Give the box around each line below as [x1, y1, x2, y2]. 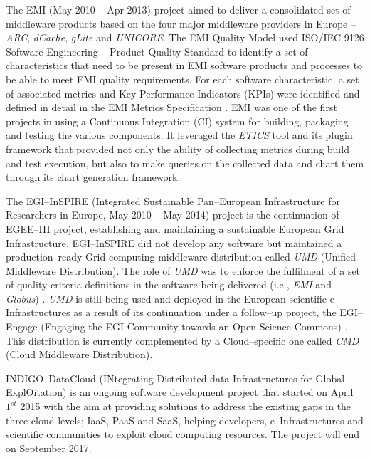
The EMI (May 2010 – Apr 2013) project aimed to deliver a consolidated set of [6, 2, 351, 16]
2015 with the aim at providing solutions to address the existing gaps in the [20, 399, 351, 414]
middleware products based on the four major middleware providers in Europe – [6, 16, 356, 31]
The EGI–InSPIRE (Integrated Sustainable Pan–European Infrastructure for [6, 193, 340, 208]
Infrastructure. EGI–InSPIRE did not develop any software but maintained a [6, 235, 342, 250]
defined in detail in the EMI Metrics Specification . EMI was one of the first [6, 100, 337, 115]
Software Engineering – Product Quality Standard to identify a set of [6, 43, 308, 58]
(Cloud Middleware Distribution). [6, 347, 153, 362]
